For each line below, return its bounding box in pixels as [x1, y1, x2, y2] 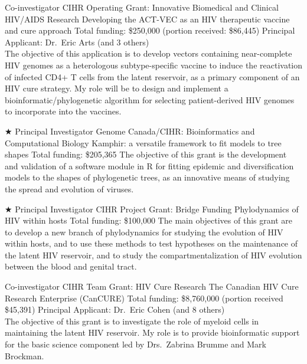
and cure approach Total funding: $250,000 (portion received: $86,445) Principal [5, 24, 295, 37]
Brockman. [5, 349, 44, 362]
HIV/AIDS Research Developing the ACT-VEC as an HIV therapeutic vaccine [5, 12, 290, 25]
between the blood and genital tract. [5, 260, 137, 273]
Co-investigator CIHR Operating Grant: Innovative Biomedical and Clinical [5, 1, 279, 13]
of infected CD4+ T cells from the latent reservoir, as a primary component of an [5, 70, 300, 83]
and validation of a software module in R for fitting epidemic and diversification [5, 159, 294, 172]
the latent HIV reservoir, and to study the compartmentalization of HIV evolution [5, 248, 302, 261]
